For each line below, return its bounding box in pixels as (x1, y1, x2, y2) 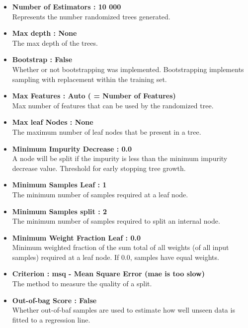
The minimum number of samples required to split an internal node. (12, 216, 220, 226)
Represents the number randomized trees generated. (12, 11, 170, 21)
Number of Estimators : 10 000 (12, 1, 121, 11)
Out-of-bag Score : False (12, 295, 97, 305)
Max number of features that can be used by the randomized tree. (12, 100, 214, 110)
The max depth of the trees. (12, 37, 98, 48)
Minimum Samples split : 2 (12, 206, 107, 216)
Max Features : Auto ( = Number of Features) (12, 90, 176, 101)
